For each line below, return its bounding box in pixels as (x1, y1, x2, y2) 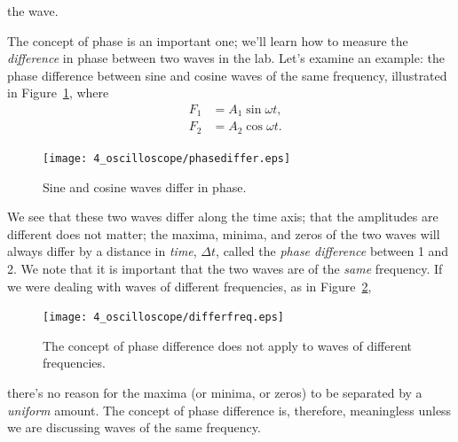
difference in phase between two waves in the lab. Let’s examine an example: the (7, 49, 445, 67)
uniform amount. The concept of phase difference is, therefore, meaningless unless (7, 400, 452, 419)
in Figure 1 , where (7, 83, 109, 102)
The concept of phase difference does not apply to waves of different (43, 336, 412, 354)
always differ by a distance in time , (7, 242, 197, 260)
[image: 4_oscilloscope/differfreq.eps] (43, 311, 285, 324)
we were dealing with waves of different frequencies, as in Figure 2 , (7, 276, 372, 295)
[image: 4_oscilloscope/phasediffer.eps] (43, 151, 291, 165)
